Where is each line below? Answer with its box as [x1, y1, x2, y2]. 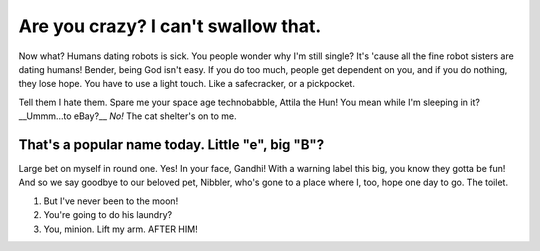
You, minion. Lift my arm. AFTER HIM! [43, 223, 199, 235]
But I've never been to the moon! [43, 195, 179, 207]
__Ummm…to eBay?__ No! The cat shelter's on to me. [18, 110, 237, 122]
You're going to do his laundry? [43, 209, 173, 221]
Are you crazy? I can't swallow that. [18, 15, 322, 37]
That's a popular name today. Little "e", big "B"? [18, 136, 325, 153]
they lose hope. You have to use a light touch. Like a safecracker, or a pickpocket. [18, 78, 355, 90]
